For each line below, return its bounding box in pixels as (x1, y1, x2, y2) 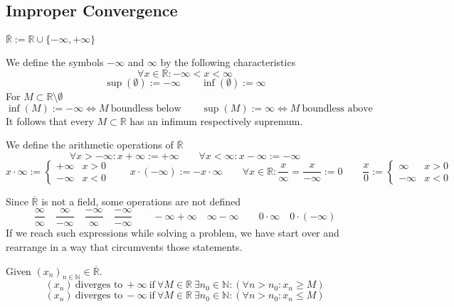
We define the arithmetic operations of (6, 137, 174, 152)
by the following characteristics (160, 55, 296, 70)
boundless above (302, 103, 373, 114)
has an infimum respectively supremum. (130, 113, 303, 128)
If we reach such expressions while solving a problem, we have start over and (6, 225, 339, 240)
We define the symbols (6, 55, 104, 70)
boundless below (110, 103, 181, 114)
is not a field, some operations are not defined (41, 193, 241, 208)
